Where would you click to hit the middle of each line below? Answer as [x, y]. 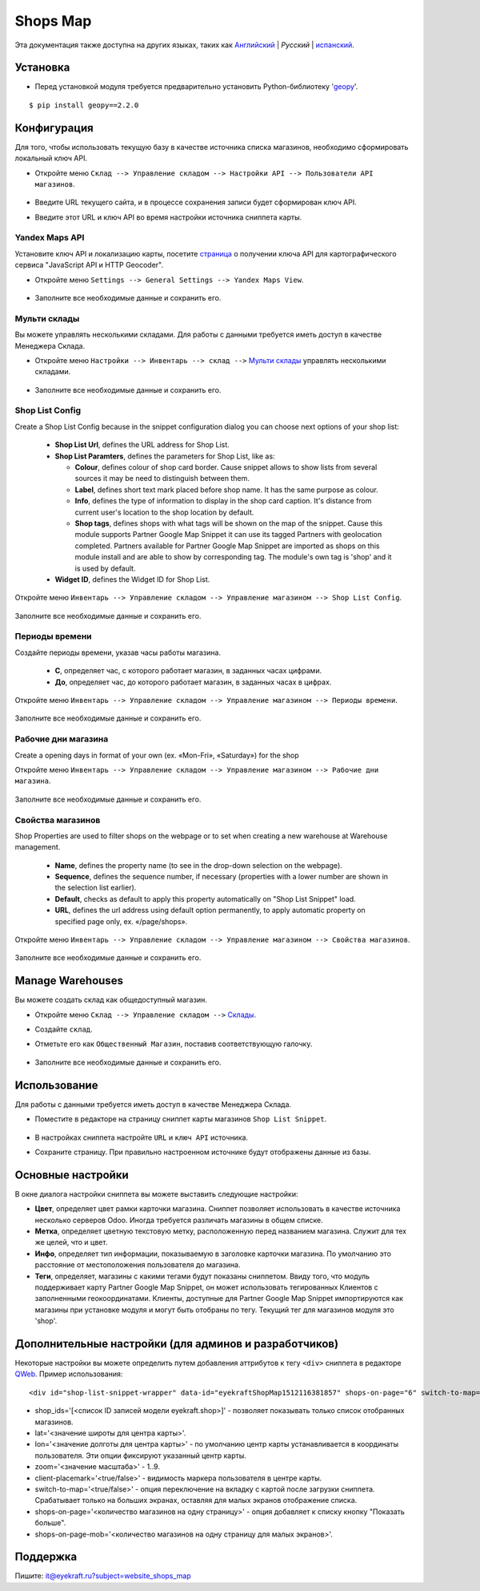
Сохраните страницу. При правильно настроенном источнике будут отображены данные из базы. [203, 1152]
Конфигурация [54, 128]
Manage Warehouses [69, 981]
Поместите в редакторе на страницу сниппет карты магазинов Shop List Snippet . [181, 1119]
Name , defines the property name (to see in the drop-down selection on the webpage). [199, 865]
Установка [42, 68]
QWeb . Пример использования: [69, 1374]
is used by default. [105, 568]
